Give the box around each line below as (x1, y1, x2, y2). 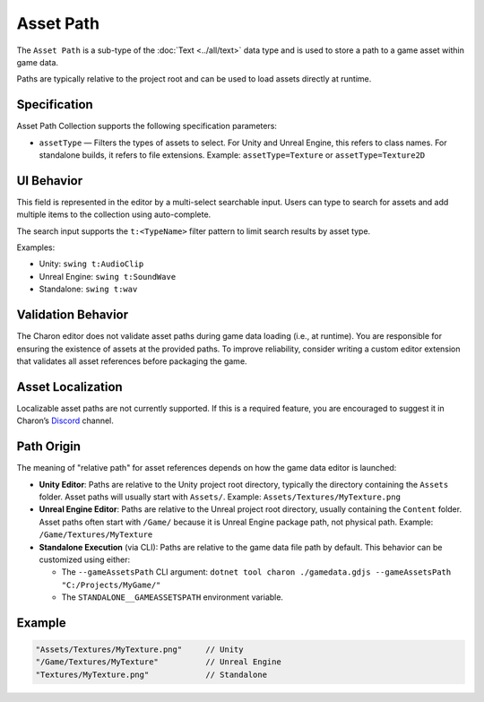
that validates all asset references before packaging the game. (16, 355, 247, 367)
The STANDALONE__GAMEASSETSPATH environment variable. (61, 592, 284, 602)
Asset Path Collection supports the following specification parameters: (16, 121, 278, 132)
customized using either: (39, 554, 131, 565)
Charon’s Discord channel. (16, 415, 114, 426)
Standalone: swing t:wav (39, 283, 138, 295)
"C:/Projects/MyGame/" (61, 579, 161, 590)
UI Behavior (16, 173, 83, 188)
